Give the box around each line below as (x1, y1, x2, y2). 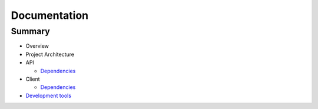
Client (25, 75, 41, 82)
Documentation (11, 9, 89, 22)
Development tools (25, 92, 72, 99)
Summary (11, 26, 50, 37)
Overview (25, 42, 49, 49)
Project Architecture (25, 51, 75, 58)
